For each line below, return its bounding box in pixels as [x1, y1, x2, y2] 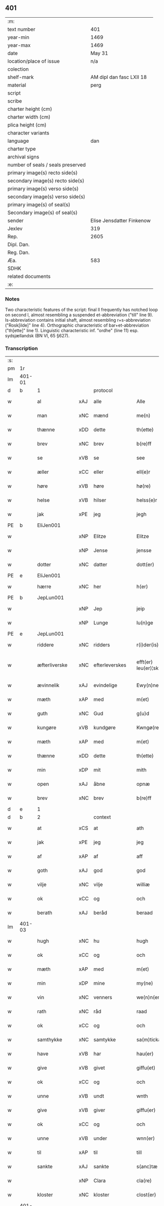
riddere [37, 641, 54, 648]
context [93, 814, 111, 821]
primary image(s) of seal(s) [7, 201, 71, 208]
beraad [136, 909, 153, 916]
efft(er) [136, 659, 153, 666]
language [7, 137, 29, 144]
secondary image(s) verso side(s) [7, 193, 85, 200]
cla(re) [136, 1177, 152, 1184]
